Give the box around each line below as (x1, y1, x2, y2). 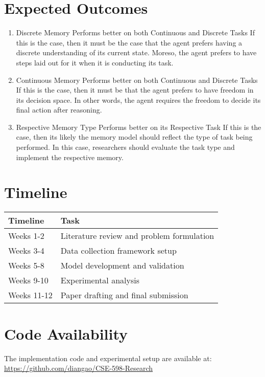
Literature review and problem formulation (60, 230, 214, 242)
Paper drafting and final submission (60, 289, 188, 301)
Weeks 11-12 (8, 289, 53, 301)
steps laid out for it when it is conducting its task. (16, 57, 174, 68)
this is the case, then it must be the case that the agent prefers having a (16, 37, 243, 48)
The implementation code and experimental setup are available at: (4, 352, 212, 363)
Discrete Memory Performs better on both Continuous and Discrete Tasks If (16, 27, 255, 38)
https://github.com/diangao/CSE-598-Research (4, 363, 153, 373)
